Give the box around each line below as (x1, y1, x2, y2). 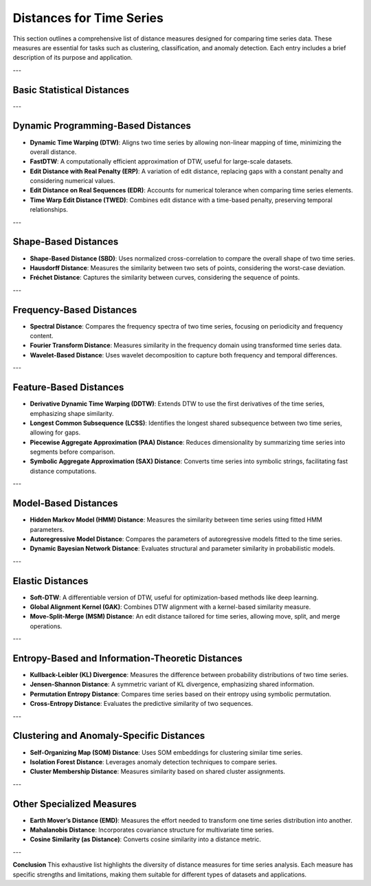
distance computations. (30, 467, 97, 475)
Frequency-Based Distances (12, 304, 137, 315)
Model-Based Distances (12, 498, 118, 509)
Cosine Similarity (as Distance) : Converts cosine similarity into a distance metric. (30, 835, 261, 843)
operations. (30, 622, 63, 630)
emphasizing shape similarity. (30, 409, 114, 417)
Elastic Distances (12, 575, 89, 587)
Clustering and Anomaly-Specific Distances (12, 730, 205, 742)
